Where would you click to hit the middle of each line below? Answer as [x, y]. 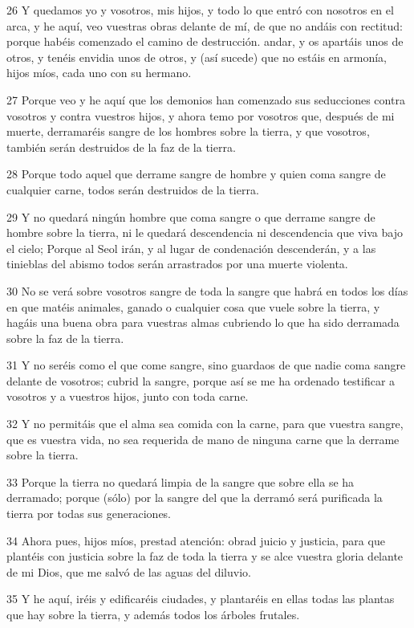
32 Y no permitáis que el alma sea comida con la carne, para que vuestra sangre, [205, 424]
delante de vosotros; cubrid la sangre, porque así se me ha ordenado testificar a [201, 380]
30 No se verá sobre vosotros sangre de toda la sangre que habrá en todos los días [207, 290]
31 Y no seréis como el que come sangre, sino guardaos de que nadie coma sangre [206, 365]
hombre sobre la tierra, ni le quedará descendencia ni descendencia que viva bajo [205, 232]
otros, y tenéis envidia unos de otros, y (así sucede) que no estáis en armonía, [197, 57]
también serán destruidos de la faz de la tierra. [121, 147]
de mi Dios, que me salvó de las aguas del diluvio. [129, 571]
